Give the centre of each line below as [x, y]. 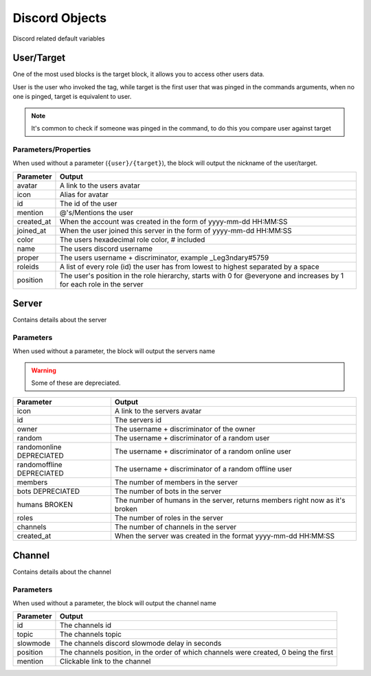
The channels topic [90, 634]
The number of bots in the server [168, 491]
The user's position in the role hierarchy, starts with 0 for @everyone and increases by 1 [202, 275]
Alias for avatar [84, 194]
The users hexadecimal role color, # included [132, 239]
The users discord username [106, 249]
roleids [28, 267]
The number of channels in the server [176, 527]
